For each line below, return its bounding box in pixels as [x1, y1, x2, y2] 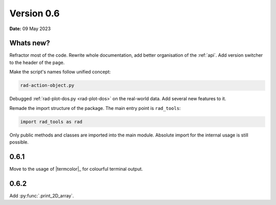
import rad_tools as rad [20, 119, 83, 125]
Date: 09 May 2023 [9, 26, 51, 32]
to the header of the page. [9, 59, 65, 65]
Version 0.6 [9, 8, 60, 19]
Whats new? [9, 39, 51, 48]
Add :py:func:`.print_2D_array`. [9, 192, 74, 199]
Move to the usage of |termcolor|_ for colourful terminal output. [9, 166, 143, 172]
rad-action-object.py [20, 82, 75, 88]
